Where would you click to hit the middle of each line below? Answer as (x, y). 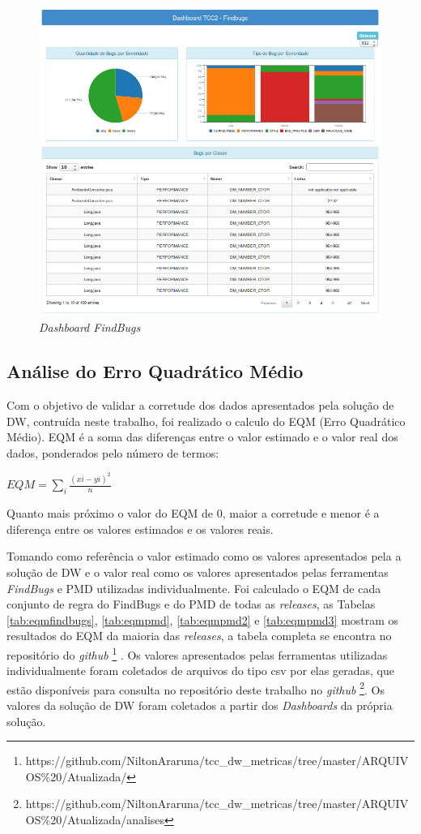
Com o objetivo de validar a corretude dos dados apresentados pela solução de (200, 405)
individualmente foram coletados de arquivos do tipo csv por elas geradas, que (200, 671)
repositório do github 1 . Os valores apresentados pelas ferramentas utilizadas (197, 653)
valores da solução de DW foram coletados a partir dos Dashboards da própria (200, 705)
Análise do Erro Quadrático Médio (155, 371)
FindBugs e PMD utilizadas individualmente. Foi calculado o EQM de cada (194, 588)
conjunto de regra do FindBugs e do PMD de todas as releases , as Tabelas (191, 604)
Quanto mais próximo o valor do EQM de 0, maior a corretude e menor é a (193, 513)
